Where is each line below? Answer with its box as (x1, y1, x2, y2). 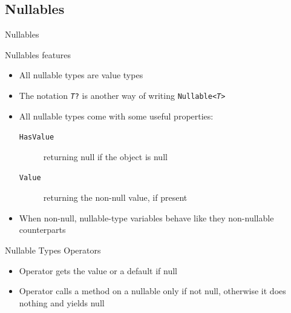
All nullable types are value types (19, 69, 143, 81)
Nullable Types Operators (5, 243, 101, 256)
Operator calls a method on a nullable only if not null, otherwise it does (19, 284, 286, 297)
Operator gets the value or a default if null (19, 264, 177, 277)
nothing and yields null (19, 296, 105, 309)
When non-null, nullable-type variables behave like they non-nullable (19, 211, 274, 224)
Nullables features (5, 48, 71, 61)
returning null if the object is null (43, 150, 168, 163)
